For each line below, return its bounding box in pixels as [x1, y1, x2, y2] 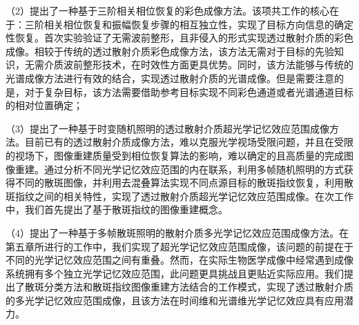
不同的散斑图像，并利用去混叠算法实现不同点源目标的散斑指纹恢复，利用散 [14, 175, 353, 190]
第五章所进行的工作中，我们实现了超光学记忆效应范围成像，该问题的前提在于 [6, 239, 353, 253]
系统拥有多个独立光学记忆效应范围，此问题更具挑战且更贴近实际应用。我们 [6, 266, 344, 280]
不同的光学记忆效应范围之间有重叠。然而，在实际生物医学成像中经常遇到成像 [6, 253, 353, 267]
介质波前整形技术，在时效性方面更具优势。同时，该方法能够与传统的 [43, 57, 353, 72]
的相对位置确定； [6, 98, 83, 112]
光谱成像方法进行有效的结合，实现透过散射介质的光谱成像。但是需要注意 [6, 70, 334, 85]
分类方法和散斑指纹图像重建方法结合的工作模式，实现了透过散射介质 [43, 279, 353, 294]
